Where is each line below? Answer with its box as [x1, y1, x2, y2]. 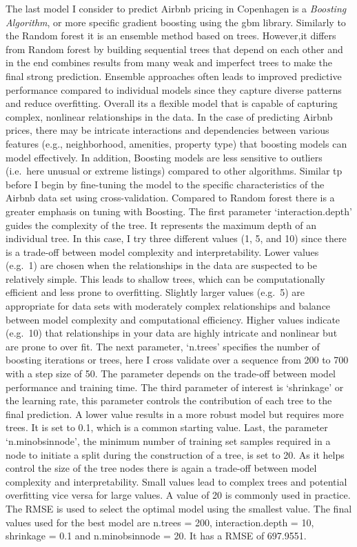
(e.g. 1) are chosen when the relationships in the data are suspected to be [6, 258, 317, 272]
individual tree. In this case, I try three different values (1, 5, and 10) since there [6, 231, 347, 246]
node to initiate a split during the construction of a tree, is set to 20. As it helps [6, 447, 345, 461]
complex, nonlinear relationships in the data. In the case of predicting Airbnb [6, 109, 333, 123]
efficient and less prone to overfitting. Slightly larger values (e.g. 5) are [6, 285, 305, 299]
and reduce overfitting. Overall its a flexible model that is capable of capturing [6, 96, 338, 110]
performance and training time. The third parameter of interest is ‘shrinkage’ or [6, 379, 344, 394]
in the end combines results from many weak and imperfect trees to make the [6, 55, 333, 70]
